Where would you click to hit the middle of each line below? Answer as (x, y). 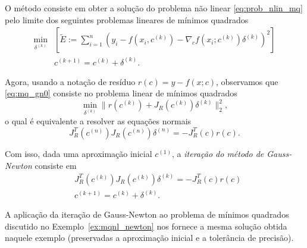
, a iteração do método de (218, 153)
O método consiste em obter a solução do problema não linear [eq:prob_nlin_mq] (154, 8)
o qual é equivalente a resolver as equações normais (98, 120)
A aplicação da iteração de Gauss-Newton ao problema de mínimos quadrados (147, 214)
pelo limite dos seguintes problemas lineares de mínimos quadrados (127, 19)
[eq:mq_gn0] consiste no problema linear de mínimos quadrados (121, 93)
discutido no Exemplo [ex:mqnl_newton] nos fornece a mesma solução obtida (146, 226)
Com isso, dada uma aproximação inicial (79, 153)
